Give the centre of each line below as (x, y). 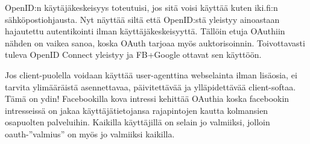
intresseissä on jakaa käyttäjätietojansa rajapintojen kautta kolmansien (137, 110)
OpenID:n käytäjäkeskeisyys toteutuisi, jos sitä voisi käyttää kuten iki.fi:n (141, 7)
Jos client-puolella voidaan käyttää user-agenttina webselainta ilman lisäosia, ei (151, 74)
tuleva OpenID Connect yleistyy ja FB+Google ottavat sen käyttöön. (133, 55)
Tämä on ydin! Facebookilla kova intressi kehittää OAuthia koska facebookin (147, 99)
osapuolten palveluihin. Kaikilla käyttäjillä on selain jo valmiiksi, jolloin (138, 122)
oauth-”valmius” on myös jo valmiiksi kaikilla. (90, 133)
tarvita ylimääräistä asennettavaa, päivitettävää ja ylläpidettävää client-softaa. (150, 86)
